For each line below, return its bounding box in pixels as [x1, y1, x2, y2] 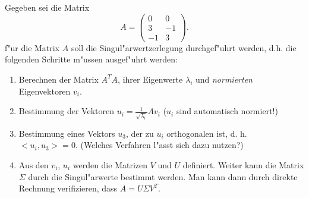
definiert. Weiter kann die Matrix [182, 159, 304, 171]
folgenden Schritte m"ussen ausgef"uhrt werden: [5, 53, 178, 65]
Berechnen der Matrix [18, 73, 99, 85]
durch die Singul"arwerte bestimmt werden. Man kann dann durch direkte [28, 170, 298, 183]
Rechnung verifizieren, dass [18, 182, 118, 194]
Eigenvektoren [18, 84, 71, 97]
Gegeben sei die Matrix [5, 1, 90, 13]
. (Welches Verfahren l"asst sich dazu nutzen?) [75, 139, 244, 151]
